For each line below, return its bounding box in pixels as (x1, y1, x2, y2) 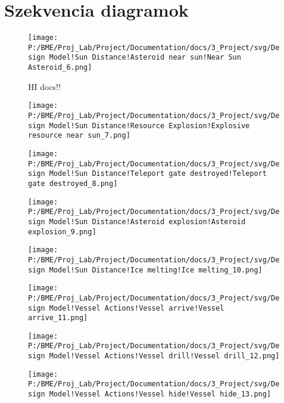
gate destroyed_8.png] (28, 179, 118, 188)
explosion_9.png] (28, 227, 96, 236)
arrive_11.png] (28, 314, 88, 323)
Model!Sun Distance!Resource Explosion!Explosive (49, 121, 250, 130)
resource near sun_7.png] (28, 131, 130, 140)
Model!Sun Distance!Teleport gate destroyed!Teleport (49, 169, 267, 178)
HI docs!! (28, 80, 61, 92)
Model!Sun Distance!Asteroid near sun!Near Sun (49, 53, 241, 62)
